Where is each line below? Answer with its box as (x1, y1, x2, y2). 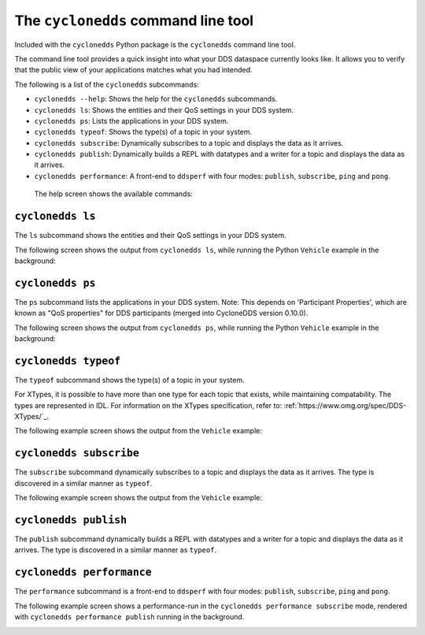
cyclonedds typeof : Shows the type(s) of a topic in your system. (34, 127, 253, 137)
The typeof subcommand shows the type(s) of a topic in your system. (14, 375, 245, 384)
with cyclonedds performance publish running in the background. (14, 612, 245, 622)
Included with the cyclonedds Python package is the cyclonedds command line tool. (14, 39, 296, 49)
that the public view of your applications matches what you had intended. (14, 65, 253, 75)
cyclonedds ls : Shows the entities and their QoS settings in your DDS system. (34, 105, 294, 114)
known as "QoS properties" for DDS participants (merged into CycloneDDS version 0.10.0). (14, 308, 309, 318)
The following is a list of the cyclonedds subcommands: (14, 80, 200, 89)
